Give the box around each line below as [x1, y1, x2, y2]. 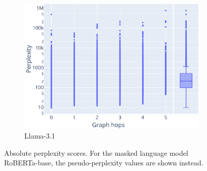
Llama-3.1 [24, 130, 55, 141]
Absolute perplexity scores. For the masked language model [4, 147, 188, 158]
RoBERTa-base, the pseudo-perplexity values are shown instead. [4, 157, 203, 168]
